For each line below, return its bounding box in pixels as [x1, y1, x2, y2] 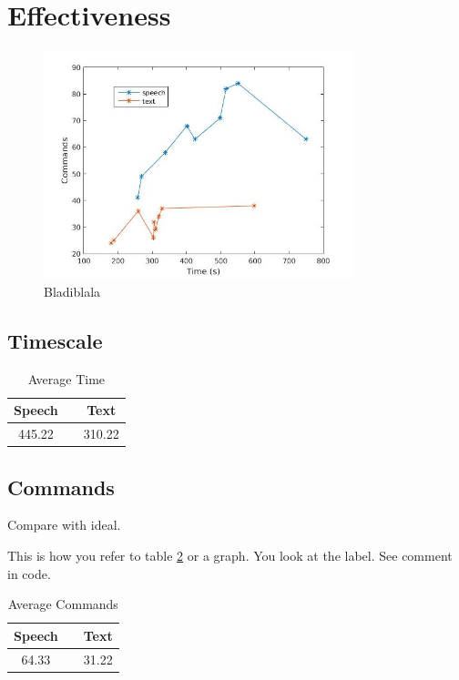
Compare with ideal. [7, 515, 121, 534]
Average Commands [7, 594, 118, 614]
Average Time [27, 369, 106, 388]
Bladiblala [44, 281, 101, 300]
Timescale [7, 326, 103, 354]
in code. [7, 563, 51, 583]
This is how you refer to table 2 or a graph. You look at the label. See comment [7, 545, 453, 564]
